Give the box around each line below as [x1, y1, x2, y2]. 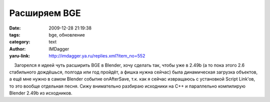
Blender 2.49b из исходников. [9, 90, 72, 96]
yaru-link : [9, 53, 30, 59]
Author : [9, 45, 26, 52]
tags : [9, 31, 20, 37]
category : [9, 39, 30, 45]
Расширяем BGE [9, 7, 81, 18]
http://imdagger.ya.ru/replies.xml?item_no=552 [48, 53, 145, 59]
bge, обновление [48, 31, 85, 37]
